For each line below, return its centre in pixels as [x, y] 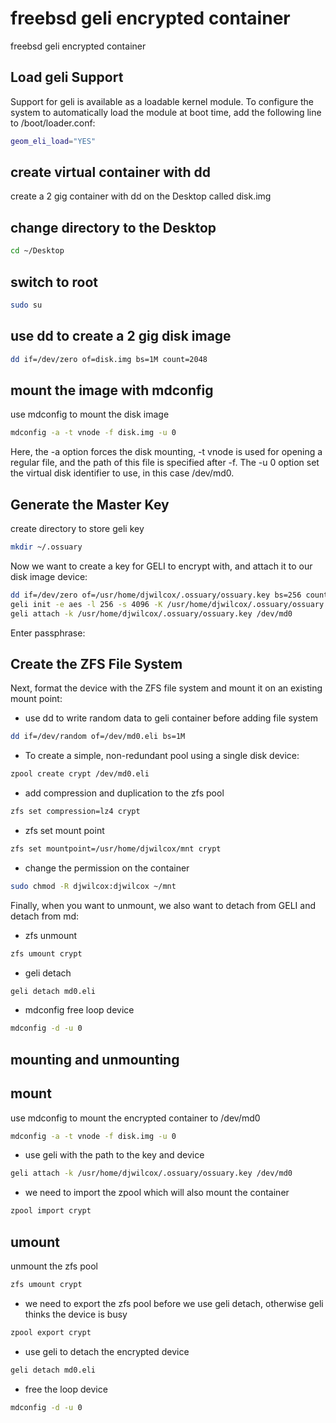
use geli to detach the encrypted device [107, 1351]
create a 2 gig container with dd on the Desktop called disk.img [141, 196]
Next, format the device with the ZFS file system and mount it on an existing [166, 688]
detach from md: [45, 916]
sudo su [26, 305]
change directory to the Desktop [113, 227]
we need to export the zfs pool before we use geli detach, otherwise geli [174, 1303]
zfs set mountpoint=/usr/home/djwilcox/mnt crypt [116, 848]
